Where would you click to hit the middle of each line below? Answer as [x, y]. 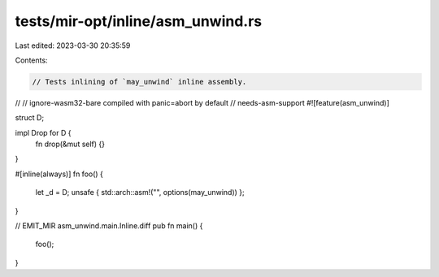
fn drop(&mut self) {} [70, 144]
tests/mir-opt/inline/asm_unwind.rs [139, 21]
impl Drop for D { [43, 132]
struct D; [30, 118]
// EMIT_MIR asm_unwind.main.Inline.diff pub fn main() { [109, 226]
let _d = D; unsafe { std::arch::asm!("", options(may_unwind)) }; [140, 193]
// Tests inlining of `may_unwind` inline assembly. [139, 82]
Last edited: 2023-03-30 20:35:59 [73, 45]
